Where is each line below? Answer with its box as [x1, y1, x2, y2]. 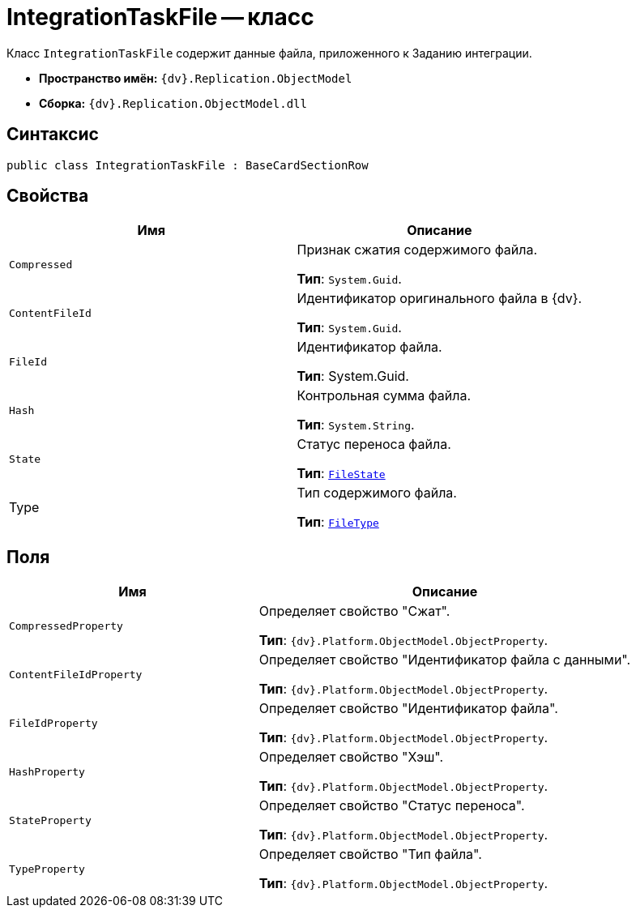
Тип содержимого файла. [297, 485, 457, 502]
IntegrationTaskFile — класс [6, 3, 314, 31]
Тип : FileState [297, 465, 386, 482]
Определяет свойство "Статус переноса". [258, 797, 525, 814]
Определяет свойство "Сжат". [258, 603, 450, 620]
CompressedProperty [9, 619, 123, 632]
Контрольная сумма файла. [297, 387, 472, 404]
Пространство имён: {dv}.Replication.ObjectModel [39, 70, 352, 85]
